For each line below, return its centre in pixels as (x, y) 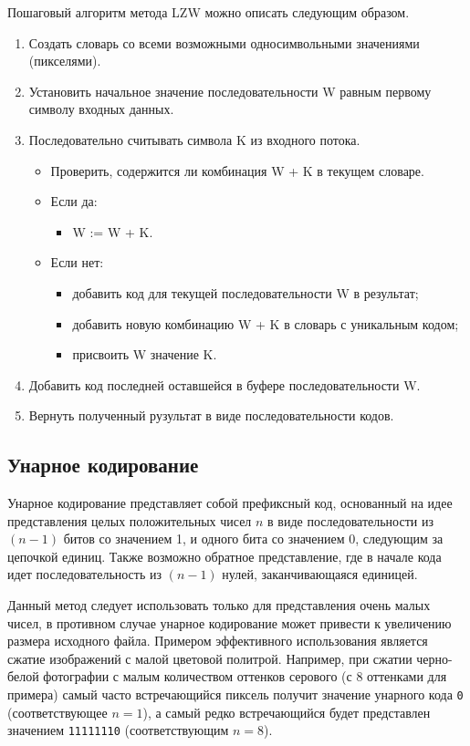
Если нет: (77, 262)
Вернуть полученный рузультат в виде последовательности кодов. (211, 415)
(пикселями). (65, 61)
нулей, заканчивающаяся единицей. (320, 574)
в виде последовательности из (350, 520)
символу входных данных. (101, 109)
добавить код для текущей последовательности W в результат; (245, 292)
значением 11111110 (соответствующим (118, 730)
